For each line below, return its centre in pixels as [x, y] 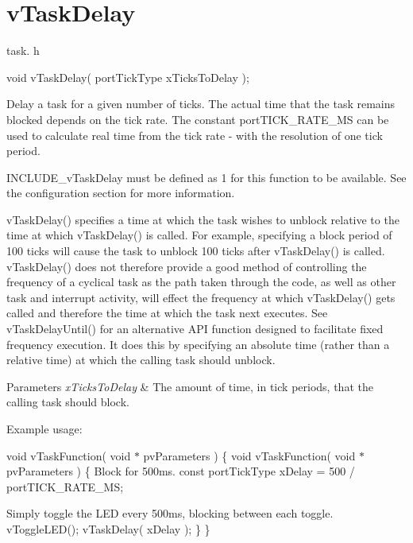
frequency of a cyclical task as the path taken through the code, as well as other [201, 282]
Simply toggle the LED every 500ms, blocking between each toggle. [170, 513]
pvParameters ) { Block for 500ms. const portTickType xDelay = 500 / [181, 471]
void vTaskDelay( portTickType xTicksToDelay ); [128, 77]
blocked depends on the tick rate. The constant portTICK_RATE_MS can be [198, 119]
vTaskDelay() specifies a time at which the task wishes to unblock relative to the [203, 219]
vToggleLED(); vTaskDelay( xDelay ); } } [108, 528]
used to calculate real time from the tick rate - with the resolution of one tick [195, 135]
